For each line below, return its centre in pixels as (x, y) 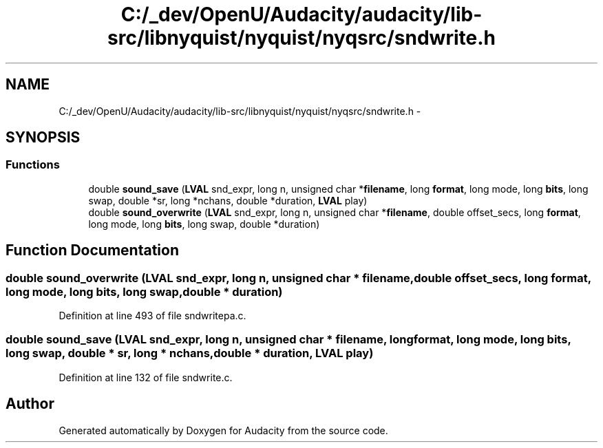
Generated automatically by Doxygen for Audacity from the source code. (223, 430)
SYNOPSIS (43, 138)
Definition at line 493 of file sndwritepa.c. (152, 316)
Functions (33, 165)
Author (30, 404)
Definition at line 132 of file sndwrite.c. (146, 377)
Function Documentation (92, 250)
